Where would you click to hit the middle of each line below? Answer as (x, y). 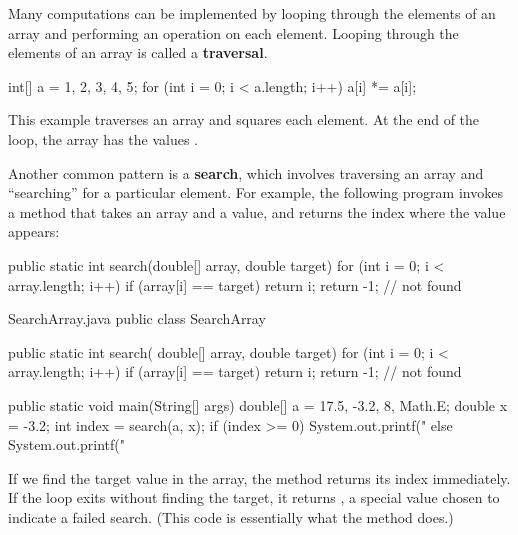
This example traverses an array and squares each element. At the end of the (244, 119)
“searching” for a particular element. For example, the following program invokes (255, 192)
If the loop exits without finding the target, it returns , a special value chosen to (254, 497)
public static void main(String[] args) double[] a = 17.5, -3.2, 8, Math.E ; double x (258, 404)
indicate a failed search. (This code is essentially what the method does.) (231, 516)
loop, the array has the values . (103, 138)
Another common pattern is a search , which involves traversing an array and (246, 172)
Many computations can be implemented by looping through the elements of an (252, 13)
